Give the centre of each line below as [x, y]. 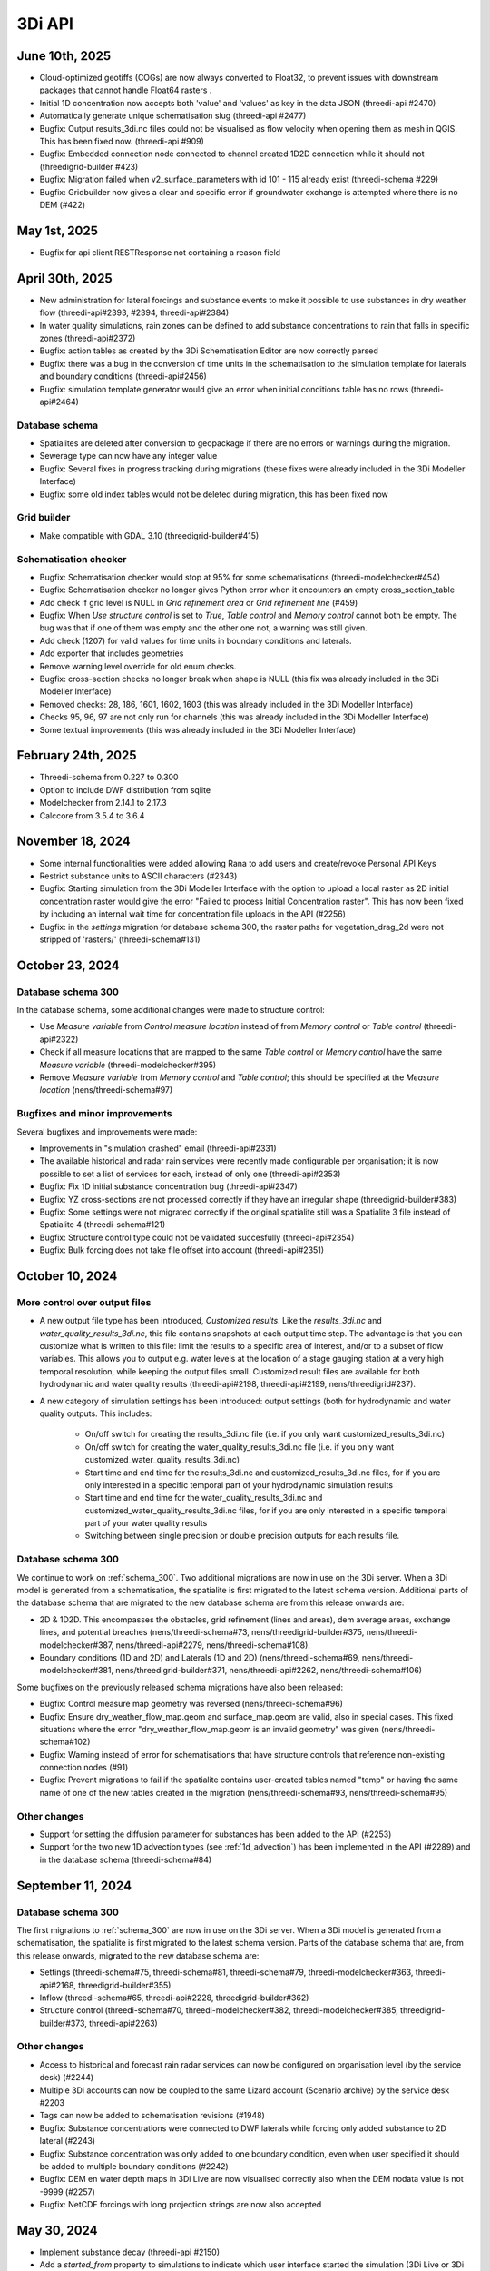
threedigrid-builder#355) [124, 1985]
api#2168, [58, 1985]
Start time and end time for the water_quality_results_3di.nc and [204, 1498]
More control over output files [84, 1302]
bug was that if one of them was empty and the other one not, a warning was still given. [203, 628]
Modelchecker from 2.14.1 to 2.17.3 [103, 803]
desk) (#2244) [67, 2078]
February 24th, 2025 [77, 755]
